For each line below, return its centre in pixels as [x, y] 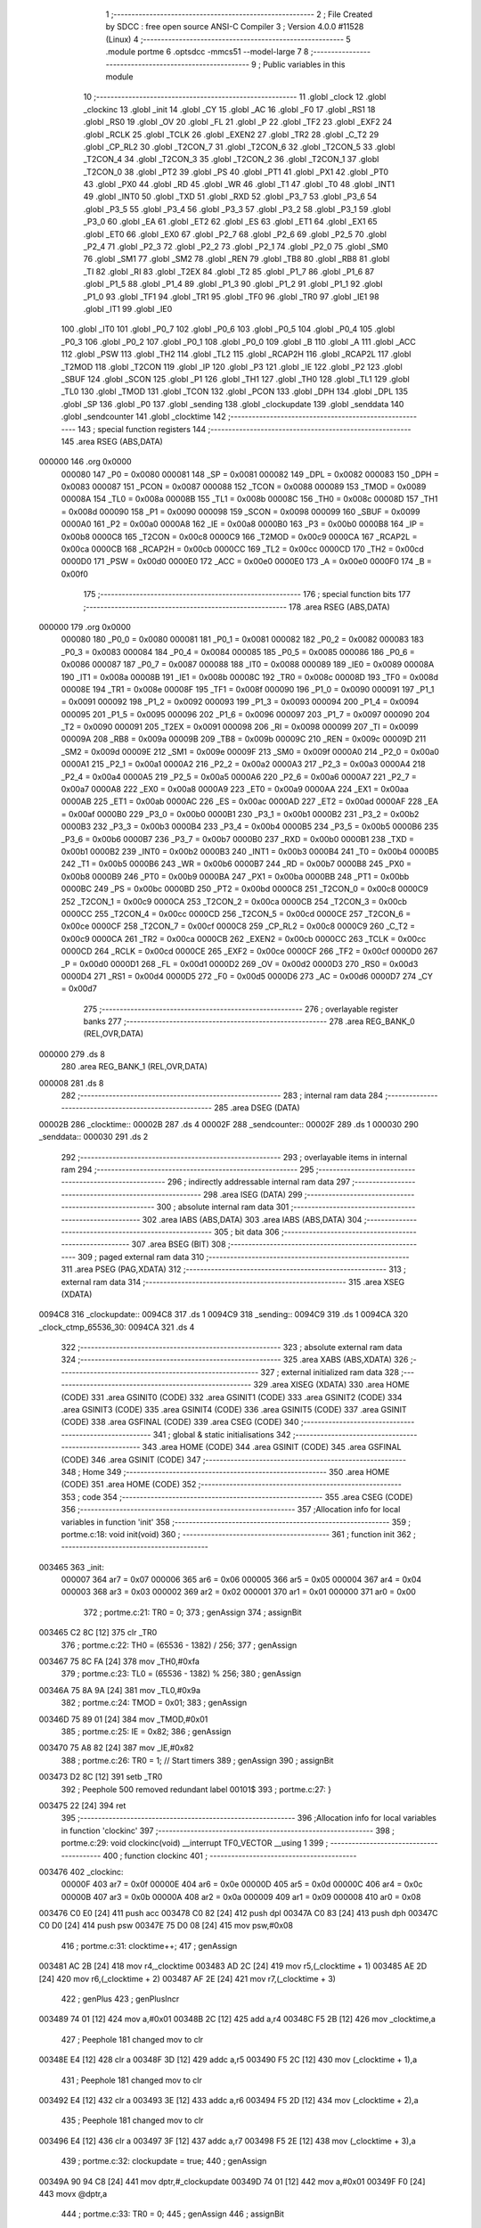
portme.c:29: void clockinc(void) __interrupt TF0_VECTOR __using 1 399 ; [195, 1843]
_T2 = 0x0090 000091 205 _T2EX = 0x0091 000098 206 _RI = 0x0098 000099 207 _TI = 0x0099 [240, 727]
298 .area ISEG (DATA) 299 [253, 1194]
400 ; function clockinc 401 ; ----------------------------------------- [230, 1855]
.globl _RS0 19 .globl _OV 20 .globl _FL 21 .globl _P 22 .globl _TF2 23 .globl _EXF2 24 [238, 122]
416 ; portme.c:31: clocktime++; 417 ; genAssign [149, 1945]
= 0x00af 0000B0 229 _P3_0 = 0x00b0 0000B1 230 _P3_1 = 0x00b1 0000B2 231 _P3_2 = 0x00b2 [240, 814]
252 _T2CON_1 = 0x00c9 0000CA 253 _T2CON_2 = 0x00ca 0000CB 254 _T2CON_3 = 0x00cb [234, 901]
